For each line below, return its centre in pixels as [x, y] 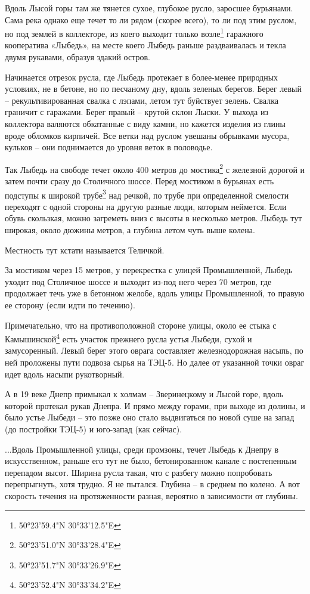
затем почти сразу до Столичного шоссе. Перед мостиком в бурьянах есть [139, 181]
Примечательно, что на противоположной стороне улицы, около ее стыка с [141, 325]
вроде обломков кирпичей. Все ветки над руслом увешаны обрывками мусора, [147, 135]
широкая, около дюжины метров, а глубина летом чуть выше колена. [130, 230]
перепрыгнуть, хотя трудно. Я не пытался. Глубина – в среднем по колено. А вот [152, 484]
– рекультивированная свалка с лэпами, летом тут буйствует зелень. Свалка [142, 100]
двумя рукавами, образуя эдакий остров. [77, 57]
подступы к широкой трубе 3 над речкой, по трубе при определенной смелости [147, 194]
